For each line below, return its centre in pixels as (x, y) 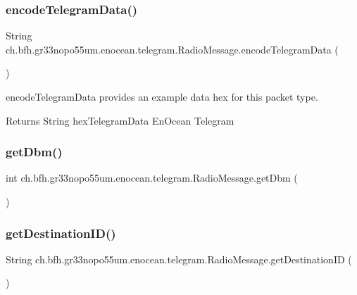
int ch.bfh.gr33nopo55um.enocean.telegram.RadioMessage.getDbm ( (152, 178)
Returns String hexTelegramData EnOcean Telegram (120, 120)
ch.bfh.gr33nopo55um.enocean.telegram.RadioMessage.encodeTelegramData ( (172, 49)
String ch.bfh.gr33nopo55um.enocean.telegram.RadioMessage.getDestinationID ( (179, 259)
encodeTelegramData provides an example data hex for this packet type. (162, 96)
